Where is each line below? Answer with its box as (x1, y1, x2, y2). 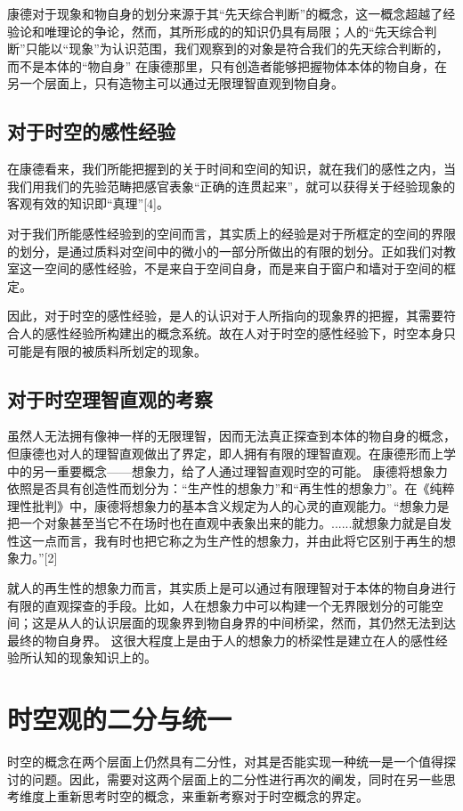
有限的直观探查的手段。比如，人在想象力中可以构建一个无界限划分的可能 (7, 596, 431, 614)
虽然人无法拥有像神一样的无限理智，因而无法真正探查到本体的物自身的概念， (7, 426, 456, 445)
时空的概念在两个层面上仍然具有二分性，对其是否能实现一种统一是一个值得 (7, 752, 443, 771)
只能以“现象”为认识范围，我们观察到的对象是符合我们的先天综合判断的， (25, 39, 449, 58)
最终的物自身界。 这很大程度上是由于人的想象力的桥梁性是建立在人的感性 (7, 630, 435, 649)
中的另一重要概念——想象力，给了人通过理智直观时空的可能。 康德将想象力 (7, 461, 448, 480)
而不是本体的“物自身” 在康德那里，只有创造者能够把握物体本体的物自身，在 (7, 56, 447, 75)
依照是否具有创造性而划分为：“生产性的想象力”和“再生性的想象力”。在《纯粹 (7, 479, 455, 498)
